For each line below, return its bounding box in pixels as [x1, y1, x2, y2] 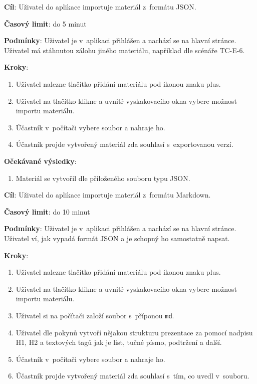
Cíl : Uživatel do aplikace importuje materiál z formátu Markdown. [4, 189, 211, 200]
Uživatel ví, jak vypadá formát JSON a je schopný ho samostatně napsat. [4, 233, 230, 243]
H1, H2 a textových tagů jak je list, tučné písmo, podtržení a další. [16, 337, 222, 347]
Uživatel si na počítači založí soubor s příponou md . [16, 310, 174, 320]
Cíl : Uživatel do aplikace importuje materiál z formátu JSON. [4, 2, 196, 12]
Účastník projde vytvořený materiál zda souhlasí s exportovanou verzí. [16, 139, 233, 149]
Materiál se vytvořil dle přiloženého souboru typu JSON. [16, 172, 190, 183]
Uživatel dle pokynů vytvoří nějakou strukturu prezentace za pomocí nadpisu [16, 327, 253, 337]
